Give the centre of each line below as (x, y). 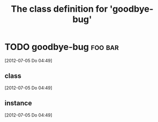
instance (18, 103)
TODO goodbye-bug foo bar (62, 47)
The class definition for (59, 9)
